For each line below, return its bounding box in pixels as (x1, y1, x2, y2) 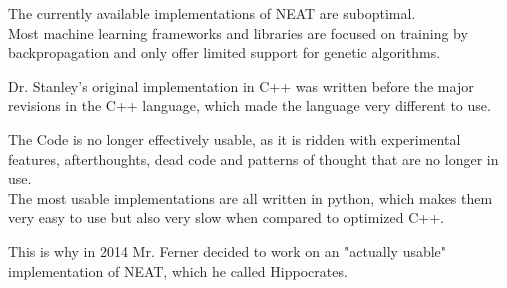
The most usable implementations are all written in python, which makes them (8, 187, 493, 208)
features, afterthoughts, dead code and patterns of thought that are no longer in (8, 148, 499, 169)
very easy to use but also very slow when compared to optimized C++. (8, 207, 444, 228)
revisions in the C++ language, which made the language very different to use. (8, 95, 491, 116)
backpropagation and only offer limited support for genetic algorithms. (8, 42, 441, 63)
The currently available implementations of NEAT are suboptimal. (8, 3, 416, 23)
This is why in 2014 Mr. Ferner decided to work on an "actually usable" (8, 240, 447, 261)
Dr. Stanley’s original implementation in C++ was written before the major (8, 75, 474, 96)
